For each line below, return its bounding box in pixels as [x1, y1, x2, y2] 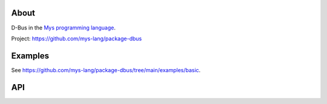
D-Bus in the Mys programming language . [11, 24, 116, 31]
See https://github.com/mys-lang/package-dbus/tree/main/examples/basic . [11, 66, 201, 73]
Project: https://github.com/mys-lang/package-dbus [11, 35, 142, 42]
